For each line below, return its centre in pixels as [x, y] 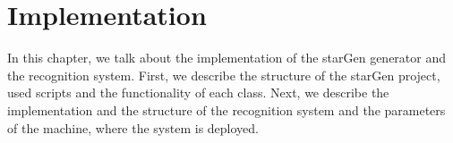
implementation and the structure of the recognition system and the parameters [226, 109]
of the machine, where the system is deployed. [133, 127]
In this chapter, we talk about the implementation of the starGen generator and [227, 58]
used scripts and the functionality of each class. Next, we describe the [198, 93]
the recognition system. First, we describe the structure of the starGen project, [224, 75]
